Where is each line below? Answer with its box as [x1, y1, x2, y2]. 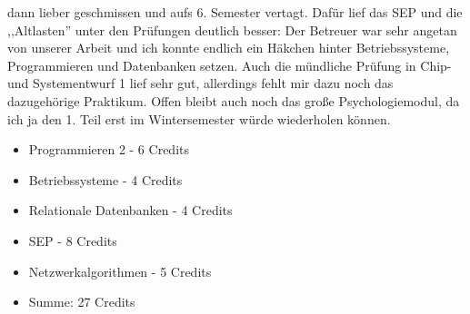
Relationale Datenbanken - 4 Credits [28, 201, 233, 220]
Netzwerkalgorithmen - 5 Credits [28, 261, 212, 280]
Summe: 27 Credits [28, 292, 135, 311]
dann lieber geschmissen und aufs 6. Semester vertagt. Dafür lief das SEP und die [7, 3, 463, 21]
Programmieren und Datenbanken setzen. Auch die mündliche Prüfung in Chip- [7, 55, 452, 74]
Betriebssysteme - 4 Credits [28, 170, 183, 189]
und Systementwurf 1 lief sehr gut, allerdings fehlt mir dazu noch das [7, 74, 394, 93]
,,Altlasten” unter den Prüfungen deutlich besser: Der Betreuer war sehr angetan [7, 20, 457, 39]
